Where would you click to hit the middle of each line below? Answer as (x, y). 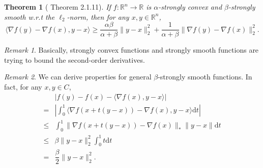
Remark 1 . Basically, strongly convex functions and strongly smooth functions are (131, 50)
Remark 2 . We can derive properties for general (78, 77)
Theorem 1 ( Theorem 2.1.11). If (57, 7)
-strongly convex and (190, 7)
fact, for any (23, 87)
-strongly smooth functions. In (205, 77)
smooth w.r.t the (30, 16)
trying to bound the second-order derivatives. (75, 59)
